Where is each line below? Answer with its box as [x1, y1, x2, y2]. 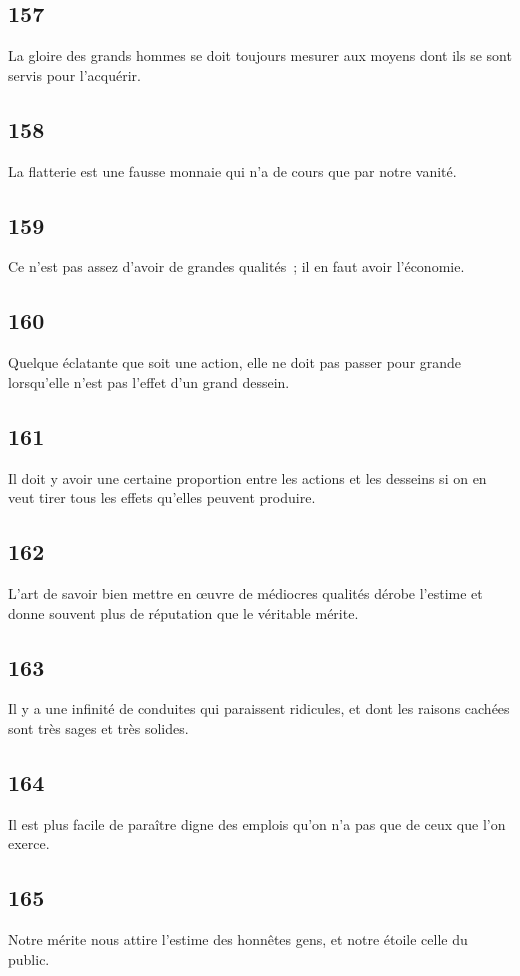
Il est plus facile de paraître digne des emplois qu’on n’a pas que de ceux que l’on [8, 813, 506, 834]
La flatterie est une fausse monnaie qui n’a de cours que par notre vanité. [8, 160, 457, 181]
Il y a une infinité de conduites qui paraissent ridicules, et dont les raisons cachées [8, 698, 510, 719]
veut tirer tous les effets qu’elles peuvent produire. [8, 487, 316, 508]
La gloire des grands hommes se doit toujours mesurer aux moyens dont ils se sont [8, 45, 512, 66]
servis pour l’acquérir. [8, 64, 141, 85]
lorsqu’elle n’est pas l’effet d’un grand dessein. [8, 371, 290, 392]
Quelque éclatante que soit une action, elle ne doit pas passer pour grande [8, 352, 462, 373]
